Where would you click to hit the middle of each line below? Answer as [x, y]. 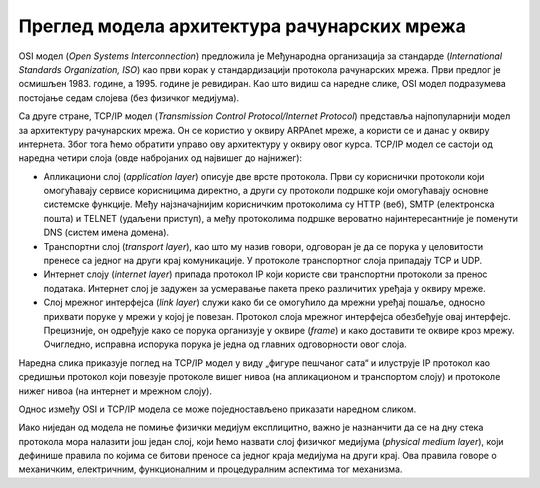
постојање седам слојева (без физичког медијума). [129, 97]
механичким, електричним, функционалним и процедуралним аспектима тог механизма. [210, 469]
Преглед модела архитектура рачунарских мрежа [242, 26]
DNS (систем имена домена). [106, 232]
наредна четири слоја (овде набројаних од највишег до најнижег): [160, 158]
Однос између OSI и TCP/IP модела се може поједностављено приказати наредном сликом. [217, 409]
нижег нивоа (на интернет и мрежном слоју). [115, 391]
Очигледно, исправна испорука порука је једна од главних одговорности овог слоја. [225, 344]
